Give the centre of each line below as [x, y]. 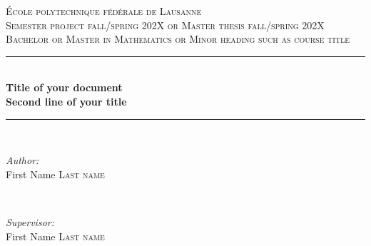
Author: [22, 160]
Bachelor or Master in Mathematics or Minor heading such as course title [178, 39]
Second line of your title [66, 101]
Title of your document [64, 87]
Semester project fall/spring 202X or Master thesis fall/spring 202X [165, 25]
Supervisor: [30, 221]
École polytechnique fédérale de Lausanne [104, 11]
